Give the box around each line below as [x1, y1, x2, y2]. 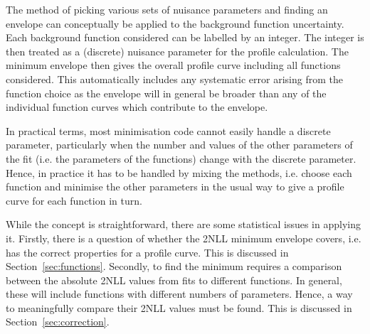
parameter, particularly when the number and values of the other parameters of [6, 137, 353, 152]
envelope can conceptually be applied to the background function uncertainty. [6, 16, 344, 31]
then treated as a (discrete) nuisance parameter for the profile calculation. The [6, 43, 349, 58]
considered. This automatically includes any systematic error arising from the [6, 71, 343, 86]
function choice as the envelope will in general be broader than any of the [6, 85, 327, 100]
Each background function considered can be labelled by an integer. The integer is [6, 30, 364, 45]
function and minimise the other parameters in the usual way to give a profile [6, 179, 344, 194]
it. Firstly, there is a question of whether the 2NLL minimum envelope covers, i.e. [6, 230, 361, 245]
